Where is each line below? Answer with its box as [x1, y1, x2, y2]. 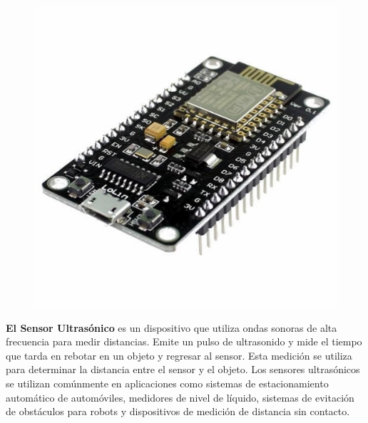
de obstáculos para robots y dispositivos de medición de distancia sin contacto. [6, 404, 350, 419]
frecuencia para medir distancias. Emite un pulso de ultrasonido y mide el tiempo [6, 334, 362, 349]
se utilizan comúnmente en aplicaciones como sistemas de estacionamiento [6, 375, 329, 390]
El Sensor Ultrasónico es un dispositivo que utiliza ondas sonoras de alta [6, 320, 337, 335]
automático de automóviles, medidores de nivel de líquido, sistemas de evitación [6, 390, 354, 404]
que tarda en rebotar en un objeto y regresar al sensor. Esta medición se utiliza [6, 348, 352, 362]
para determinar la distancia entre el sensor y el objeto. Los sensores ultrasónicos [6, 362, 360, 377]
